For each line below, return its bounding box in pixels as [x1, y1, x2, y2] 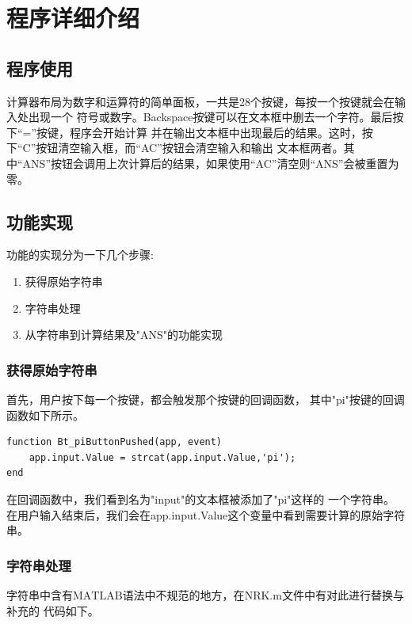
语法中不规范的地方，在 [122, 586, 245, 603]
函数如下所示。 [6, 406, 84, 423]
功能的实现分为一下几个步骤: [6, 246, 154, 263]
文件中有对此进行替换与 [281, 586, 404, 603]
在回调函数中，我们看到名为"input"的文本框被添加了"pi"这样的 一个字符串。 [6, 490, 395, 507]
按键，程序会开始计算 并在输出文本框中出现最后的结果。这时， [36, 124, 362, 140]
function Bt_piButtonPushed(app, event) [6, 436, 223, 448]
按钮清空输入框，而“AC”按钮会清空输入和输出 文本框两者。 [36, 139, 344, 156]
